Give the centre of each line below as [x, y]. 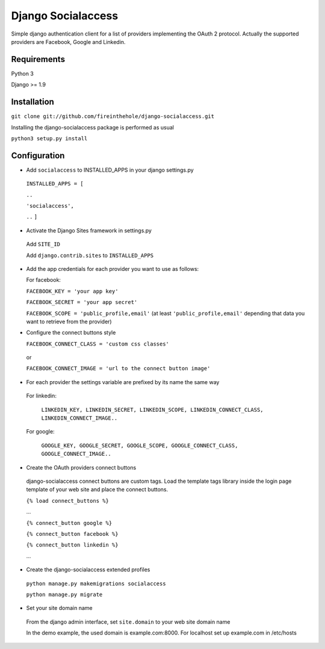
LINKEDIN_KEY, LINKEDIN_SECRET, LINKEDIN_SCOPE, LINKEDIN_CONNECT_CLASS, [153, 410]
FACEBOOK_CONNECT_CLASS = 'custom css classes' [98, 344]
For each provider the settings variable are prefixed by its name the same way [123, 382]
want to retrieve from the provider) [69, 321]
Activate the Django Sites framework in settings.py [89, 230]
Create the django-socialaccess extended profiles [88, 570]
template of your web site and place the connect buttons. [97, 489]
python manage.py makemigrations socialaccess [96, 583]
